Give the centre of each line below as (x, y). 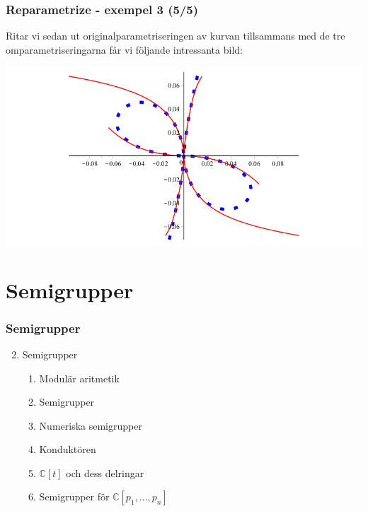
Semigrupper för (74, 497)
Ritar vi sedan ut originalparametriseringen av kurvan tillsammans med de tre (176, 36)
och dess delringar (105, 472)
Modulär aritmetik (79, 378)
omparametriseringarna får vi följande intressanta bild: (124, 49)
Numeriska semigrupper (91, 425)
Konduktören (68, 449)
